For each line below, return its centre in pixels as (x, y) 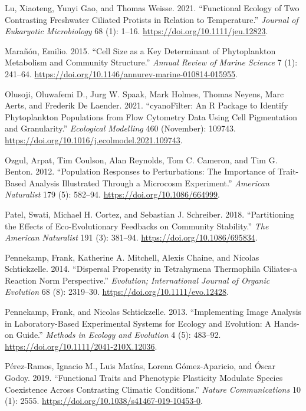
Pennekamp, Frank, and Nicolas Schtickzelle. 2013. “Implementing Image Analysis (153, 312)
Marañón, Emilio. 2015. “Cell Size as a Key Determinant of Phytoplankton (140, 50)
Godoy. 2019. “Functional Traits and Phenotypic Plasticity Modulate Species (144, 378)
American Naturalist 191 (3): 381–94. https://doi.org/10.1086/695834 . (131, 237)
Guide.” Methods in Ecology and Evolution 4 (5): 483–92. (119, 335)
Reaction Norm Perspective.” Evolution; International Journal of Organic (137, 280)
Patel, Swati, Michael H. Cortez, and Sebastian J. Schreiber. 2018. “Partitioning (150, 214)
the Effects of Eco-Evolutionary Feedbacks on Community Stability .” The (137, 226)
